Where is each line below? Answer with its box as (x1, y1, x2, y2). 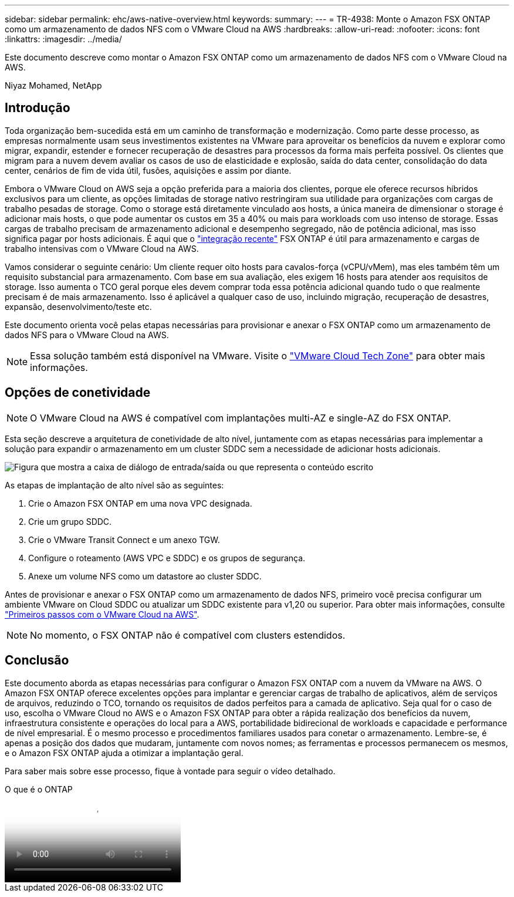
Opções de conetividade (5, 385, 151, 400)
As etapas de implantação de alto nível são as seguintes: (5, 480, 224, 490)
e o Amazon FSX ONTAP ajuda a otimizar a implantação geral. (5, 747, 244, 758)
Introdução (5, 100, 70, 116)
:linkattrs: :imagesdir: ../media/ (5, 34, 122, 44)
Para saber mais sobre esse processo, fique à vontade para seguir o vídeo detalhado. (5, 766, 336, 776)
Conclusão (5, 653, 69, 668)
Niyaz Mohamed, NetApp (5, 80, 102, 90)
